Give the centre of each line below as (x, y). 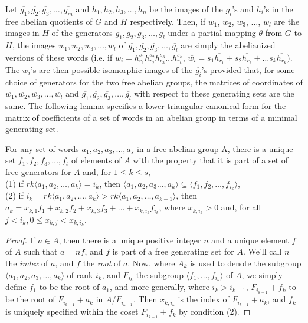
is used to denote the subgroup (246, 263)
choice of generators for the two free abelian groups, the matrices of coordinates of (154, 82)
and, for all (241, 207)
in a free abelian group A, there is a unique (215, 148)
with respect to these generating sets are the (214, 93)
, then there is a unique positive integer (130, 240)
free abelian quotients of (49, 21)
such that (41, 251)
